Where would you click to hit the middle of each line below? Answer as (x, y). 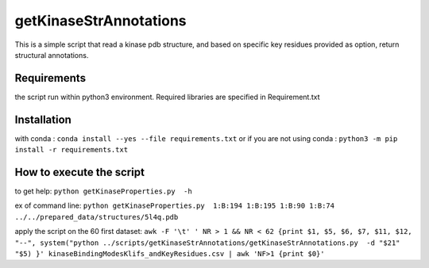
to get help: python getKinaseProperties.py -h (103, 191)
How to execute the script (79, 172)
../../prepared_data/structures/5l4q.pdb (97, 217)
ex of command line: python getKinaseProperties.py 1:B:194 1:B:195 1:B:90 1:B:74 (175, 205)
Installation (43, 119)
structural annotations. (52, 55)
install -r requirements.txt (71, 150)
